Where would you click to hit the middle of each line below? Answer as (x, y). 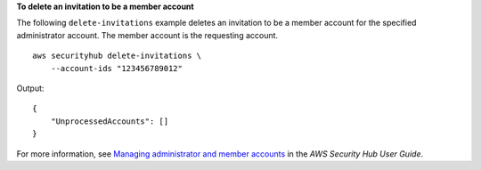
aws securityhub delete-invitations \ (117, 56)
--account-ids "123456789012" (116, 68)
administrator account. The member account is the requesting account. (147, 35)
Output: (30, 88)
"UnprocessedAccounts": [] (110, 121)
